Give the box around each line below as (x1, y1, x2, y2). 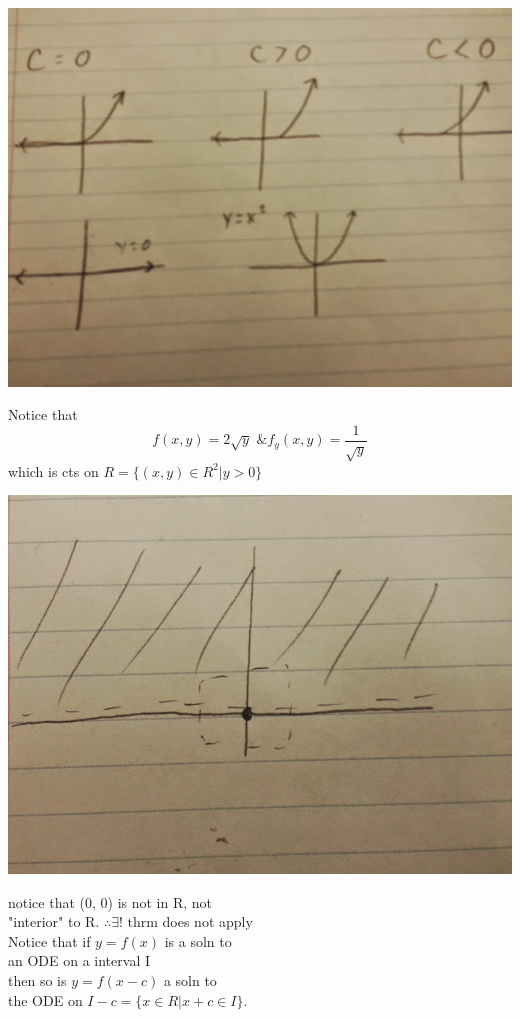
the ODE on (8, 989, 83, 1010)
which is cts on (8, 460, 99, 481)
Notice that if (8, 930, 91, 951)
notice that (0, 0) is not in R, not (8, 891, 213, 912)
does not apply (162, 911, 253, 932)
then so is (8, 970, 67, 991)
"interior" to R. (8, 911, 100, 932)
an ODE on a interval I (8, 950, 150, 971)
